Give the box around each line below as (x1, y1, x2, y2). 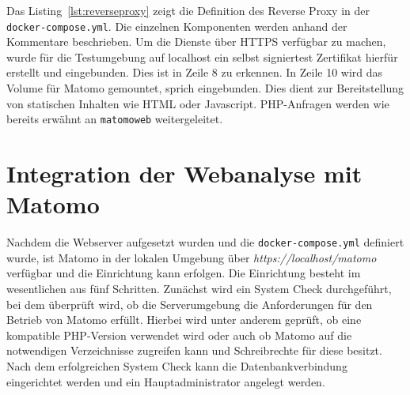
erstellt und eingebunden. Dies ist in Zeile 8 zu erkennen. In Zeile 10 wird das (6, 64, 383, 81)
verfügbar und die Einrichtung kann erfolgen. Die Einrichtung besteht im (6, 265, 361, 281)
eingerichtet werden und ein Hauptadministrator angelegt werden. (6, 373, 325, 389)
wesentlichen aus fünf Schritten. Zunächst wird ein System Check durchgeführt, (6, 280, 392, 297)
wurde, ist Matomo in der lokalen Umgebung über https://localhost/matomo (6, 249, 377, 265)
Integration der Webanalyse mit (6, 157, 363, 190)
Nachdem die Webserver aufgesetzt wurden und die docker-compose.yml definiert (6, 234, 404, 250)
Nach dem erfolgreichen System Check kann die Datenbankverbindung (6, 358, 347, 374)
